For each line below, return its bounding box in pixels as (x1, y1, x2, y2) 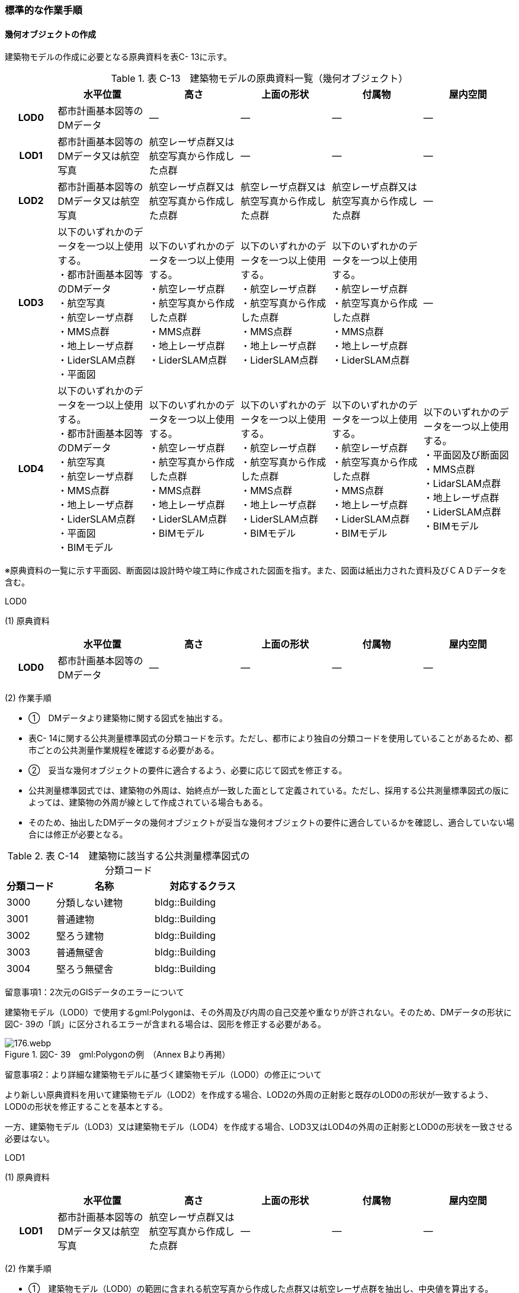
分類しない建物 (56, 897, 123, 909)
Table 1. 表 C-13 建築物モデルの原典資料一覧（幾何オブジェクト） (111, 72, 408, 85)
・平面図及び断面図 (423, 449, 509, 461)
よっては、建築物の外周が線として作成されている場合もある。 (28, 797, 268, 808)
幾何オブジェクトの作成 (5, 28, 96, 39)
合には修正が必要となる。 (28, 829, 128, 840)
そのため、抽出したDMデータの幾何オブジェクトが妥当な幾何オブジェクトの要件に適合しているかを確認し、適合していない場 (28, 817, 514, 828)
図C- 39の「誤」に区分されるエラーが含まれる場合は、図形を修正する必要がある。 (5, 1019, 326, 1030)
